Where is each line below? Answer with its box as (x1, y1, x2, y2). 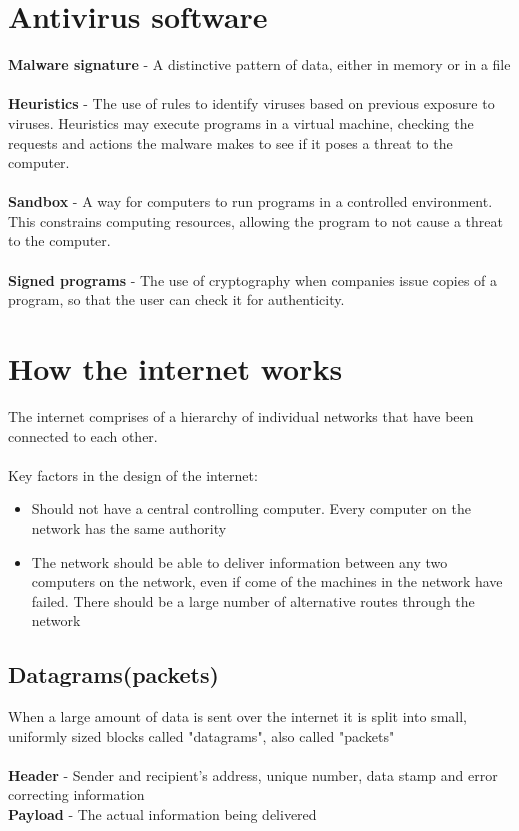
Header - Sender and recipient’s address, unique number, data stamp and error (8, 764, 498, 785)
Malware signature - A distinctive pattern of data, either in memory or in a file (8, 54, 511, 75)
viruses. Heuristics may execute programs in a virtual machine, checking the (8, 112, 474, 133)
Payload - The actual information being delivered (8, 804, 317, 825)
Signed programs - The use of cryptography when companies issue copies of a (8, 269, 498, 290)
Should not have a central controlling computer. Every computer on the (31, 498, 471, 519)
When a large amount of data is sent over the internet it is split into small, (8, 706, 467, 727)
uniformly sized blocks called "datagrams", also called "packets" (8, 725, 395, 746)
